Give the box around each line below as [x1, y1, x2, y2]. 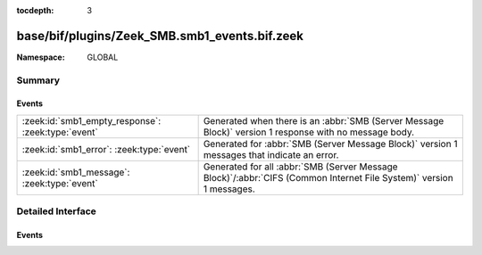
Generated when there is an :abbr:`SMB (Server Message [203, 114, 445, 127]
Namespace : [16, 52, 66, 62]
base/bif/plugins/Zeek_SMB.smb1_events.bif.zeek [16, 28, 303, 44]
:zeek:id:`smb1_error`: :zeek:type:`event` [21, 143, 191, 155]
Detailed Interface [16, 205, 97, 218]
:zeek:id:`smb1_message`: [21, 166, 130, 178]
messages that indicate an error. [203, 148, 339, 160]
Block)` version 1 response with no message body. [203, 126, 415, 138]
